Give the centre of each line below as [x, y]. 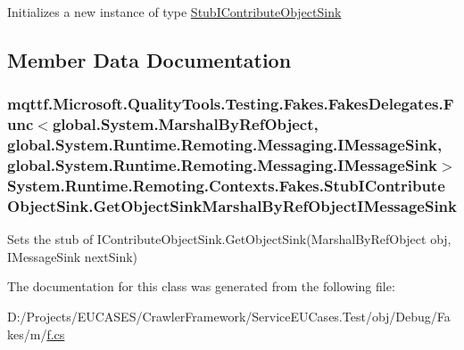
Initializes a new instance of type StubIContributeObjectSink [174, 12]
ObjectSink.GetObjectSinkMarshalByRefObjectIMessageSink [232, 205]
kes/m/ [27, 334]
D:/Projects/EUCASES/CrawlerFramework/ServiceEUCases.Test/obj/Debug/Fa [229, 316]
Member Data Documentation [149, 59]
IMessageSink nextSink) [73, 256]
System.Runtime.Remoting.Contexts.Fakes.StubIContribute [226, 185]
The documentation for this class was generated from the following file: [201, 286]
